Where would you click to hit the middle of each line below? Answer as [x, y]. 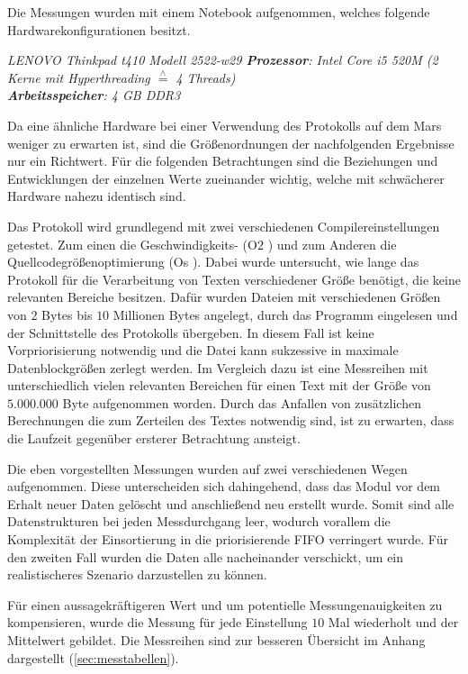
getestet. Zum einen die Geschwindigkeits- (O [132, 244]
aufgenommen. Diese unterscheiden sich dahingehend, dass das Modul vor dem [224, 486]
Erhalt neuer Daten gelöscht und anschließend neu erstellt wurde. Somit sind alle [231, 503]
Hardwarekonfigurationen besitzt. [99, 29]
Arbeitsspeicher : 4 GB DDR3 [94, 95]
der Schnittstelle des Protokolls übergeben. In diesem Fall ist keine [191, 332]
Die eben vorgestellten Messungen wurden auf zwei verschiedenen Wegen [207, 468]
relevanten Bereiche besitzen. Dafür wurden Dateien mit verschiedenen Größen [224, 297]
